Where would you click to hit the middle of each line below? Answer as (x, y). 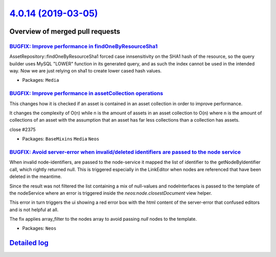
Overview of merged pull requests (65, 31)
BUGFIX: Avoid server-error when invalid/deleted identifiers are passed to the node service (125, 152)
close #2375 (22, 129)
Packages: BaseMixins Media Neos (61, 139)
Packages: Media (41, 80)
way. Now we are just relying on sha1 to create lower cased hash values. (86, 71)
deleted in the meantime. (36, 177)
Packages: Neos (39, 228)
